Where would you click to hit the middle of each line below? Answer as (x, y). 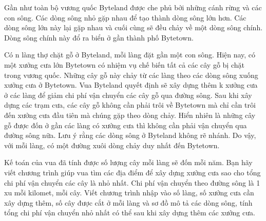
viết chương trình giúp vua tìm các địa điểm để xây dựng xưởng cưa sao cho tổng (132, 172)
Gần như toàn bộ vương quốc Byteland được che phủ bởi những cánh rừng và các (133, 7)
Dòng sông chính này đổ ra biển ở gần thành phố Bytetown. (99, 37)
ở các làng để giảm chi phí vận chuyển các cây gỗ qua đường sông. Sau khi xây (128, 95)
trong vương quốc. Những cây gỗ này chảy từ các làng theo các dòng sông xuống (131, 75)
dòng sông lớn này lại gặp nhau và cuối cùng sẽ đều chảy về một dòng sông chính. (134, 27)
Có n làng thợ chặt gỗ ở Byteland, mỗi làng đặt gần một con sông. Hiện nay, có (130, 55)
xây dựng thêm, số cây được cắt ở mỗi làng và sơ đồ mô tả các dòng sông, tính (128, 202)
